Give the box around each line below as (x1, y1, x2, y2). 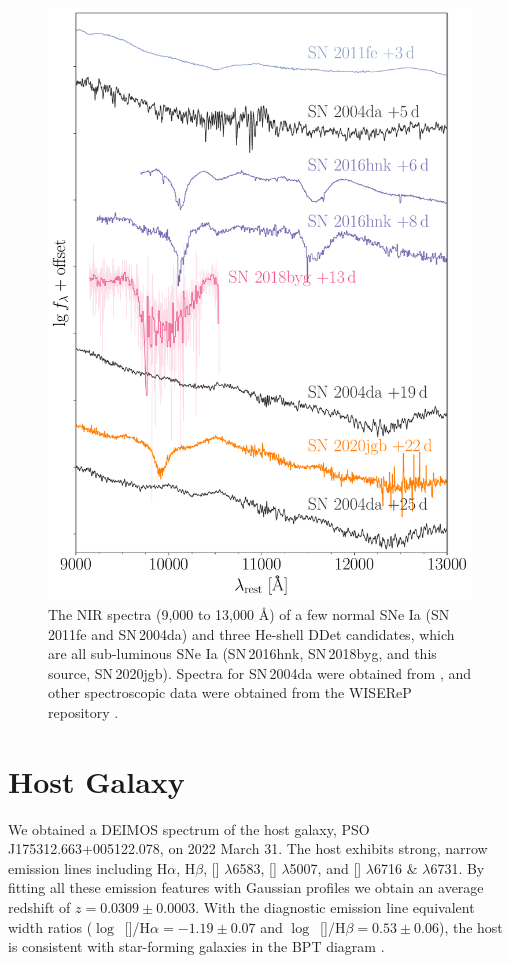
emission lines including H (8, 857, 168, 878)
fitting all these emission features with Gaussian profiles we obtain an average (8, 877, 484, 898)
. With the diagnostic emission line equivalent (195, 896, 475, 917)
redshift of (8, 896, 71, 917)
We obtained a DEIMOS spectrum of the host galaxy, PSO (8, 818, 370, 839)
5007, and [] (289, 857, 362, 878)
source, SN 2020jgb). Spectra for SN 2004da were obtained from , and (48, 662, 472, 683)
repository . (48, 701, 119, 722)
